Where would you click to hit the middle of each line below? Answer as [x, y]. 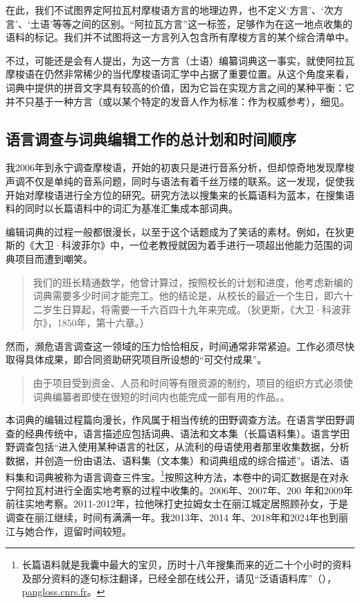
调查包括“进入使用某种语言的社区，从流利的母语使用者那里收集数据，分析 [182, 447]
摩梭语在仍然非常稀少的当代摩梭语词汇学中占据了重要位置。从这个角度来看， [180, 74]
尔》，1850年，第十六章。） [91, 323]
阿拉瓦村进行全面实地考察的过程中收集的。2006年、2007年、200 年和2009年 [184, 490]
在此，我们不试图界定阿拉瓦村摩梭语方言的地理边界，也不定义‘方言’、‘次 [170, 10]
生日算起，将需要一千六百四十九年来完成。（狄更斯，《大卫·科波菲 [201, 309]
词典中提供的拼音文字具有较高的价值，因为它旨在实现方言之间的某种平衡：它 [180, 87]
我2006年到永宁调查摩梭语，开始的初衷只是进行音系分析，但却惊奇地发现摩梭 [180, 167]
